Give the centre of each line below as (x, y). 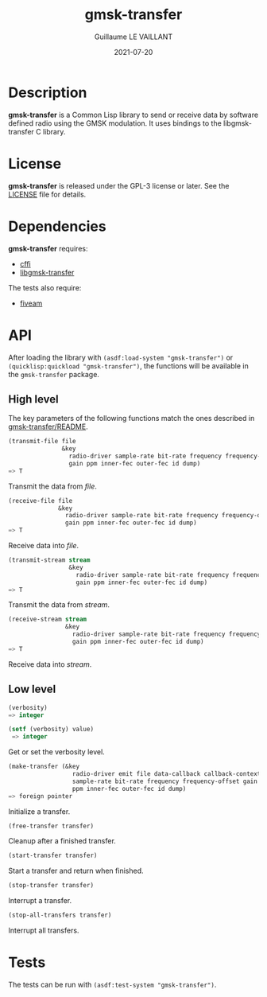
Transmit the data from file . (52, 486)
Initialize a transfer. (39, 811)
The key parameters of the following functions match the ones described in (132, 419)
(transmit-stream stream (49, 560)
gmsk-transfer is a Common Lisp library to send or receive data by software (133, 115)
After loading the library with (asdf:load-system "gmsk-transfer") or (121, 357)
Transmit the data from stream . (59, 605)
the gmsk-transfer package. (54, 374)
